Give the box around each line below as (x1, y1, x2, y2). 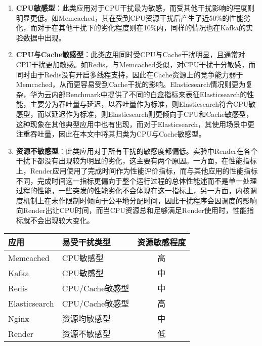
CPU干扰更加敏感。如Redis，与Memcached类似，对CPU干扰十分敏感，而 (16, 59, 256, 69)
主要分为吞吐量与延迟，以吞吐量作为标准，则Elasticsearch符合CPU (30, 99, 249, 109)
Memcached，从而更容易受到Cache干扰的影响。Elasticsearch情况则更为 (16, 79, 246, 90)
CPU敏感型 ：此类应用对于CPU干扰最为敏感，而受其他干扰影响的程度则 (16, 3, 254, 13)
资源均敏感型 (62, 313, 111, 325)
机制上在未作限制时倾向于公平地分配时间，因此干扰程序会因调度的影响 (23, 195, 257, 205)
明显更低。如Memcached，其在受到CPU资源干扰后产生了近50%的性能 (16, 12, 244, 23)
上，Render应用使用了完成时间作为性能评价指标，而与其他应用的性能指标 (16, 165, 258, 176)
